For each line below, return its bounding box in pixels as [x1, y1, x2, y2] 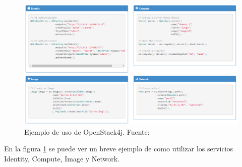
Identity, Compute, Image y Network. [4, 153, 120, 163]
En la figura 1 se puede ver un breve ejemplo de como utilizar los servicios [4, 143, 233, 154]
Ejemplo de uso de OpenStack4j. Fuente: [24, 126, 150, 137]
